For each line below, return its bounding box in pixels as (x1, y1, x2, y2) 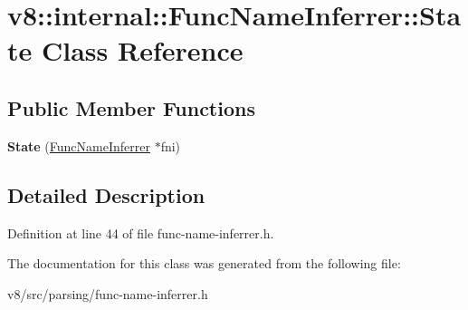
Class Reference (41, 32, 244, 69)
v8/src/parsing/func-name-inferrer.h (7, 284, 208, 303)
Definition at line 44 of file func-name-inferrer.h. (7, 223, 274, 242)
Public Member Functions (7, 93, 255, 121)
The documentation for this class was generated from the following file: (7, 254, 401, 273)
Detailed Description (7, 180, 205, 208)
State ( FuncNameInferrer (7, 136, 150, 155)
